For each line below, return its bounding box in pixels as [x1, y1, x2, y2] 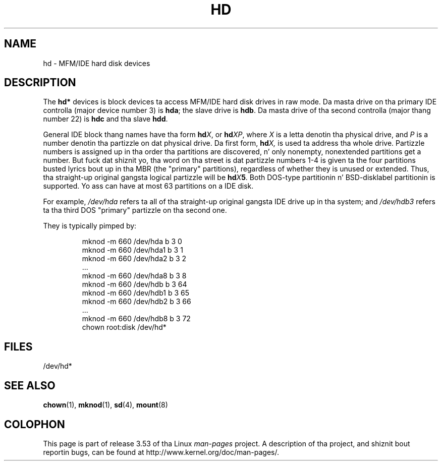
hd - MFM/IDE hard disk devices [43, 59, 150, 68]
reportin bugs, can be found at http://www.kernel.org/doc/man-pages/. [43, 447, 280, 456]
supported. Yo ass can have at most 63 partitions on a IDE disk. [43, 182, 254, 191]
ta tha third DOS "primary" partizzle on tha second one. [43, 206, 227, 215]
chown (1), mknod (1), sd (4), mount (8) [43, 400, 168, 410]
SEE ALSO [4, 379, 56, 392]
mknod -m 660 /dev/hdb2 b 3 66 [82, 297, 191, 306]
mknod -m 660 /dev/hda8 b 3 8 [82, 271, 187, 280]
